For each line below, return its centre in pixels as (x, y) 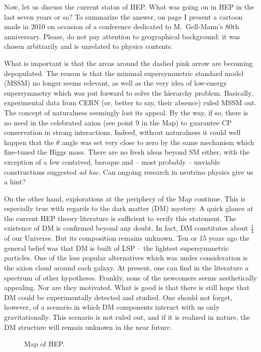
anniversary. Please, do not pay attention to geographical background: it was (122, 36)
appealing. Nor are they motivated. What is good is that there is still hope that (127, 287)
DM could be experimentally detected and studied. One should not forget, (118, 297)
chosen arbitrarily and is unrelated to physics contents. (89, 46)
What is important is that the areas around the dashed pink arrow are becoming (128, 63)
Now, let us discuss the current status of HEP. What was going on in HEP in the (129, 7)
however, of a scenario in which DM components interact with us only (112, 307)
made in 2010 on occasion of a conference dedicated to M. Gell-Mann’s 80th (122, 26)
